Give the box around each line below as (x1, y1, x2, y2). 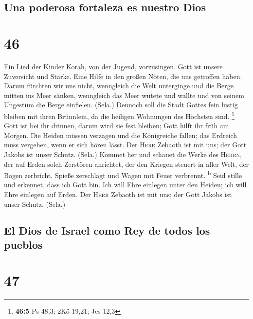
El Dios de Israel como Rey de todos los (4, 222, 210, 238)
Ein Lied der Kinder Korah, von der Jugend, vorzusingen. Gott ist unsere (4, 61, 223, 71)
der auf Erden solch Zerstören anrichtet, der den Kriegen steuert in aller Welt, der (4, 159, 249, 169)
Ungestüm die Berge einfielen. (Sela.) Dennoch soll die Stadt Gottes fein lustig (4, 100, 238, 110)
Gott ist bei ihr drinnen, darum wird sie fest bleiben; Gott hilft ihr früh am (4, 120, 229, 131)
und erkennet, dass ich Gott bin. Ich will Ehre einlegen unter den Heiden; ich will (4, 179, 247, 190)
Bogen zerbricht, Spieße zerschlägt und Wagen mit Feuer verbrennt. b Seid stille (4, 169, 242, 180)
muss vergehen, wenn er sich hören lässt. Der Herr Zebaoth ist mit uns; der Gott (4, 140, 247, 150)
